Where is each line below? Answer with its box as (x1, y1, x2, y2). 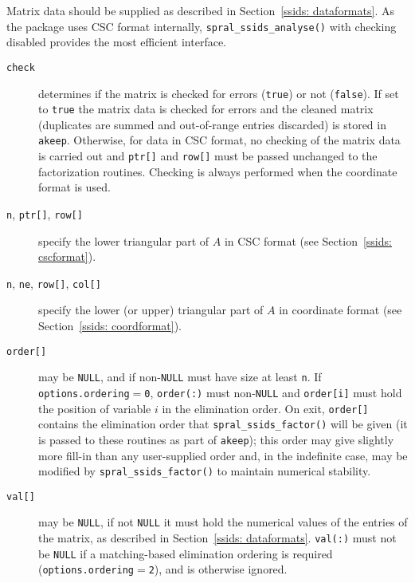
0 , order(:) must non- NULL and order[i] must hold (144, 384, 402, 400)
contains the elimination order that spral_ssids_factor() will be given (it (38, 416, 408, 432)
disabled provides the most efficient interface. (6, 33, 227, 50)
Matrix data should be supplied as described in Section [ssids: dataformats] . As (6, 2, 394, 18)
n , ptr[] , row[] (6, 205, 83, 222)
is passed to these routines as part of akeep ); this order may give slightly (38, 431, 394, 447)
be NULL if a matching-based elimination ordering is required (38, 545, 333, 561)
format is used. (38, 179, 111, 195)
